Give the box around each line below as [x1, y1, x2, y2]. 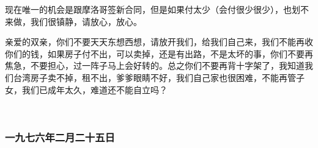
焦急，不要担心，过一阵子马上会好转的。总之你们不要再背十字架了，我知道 [5, 59, 305, 72]
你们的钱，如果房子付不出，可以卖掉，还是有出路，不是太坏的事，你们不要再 [5, 47, 313, 60]
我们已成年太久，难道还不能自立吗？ [21, 83, 168, 96]
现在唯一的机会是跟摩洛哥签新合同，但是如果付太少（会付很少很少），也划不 [5, 3, 309, 15]
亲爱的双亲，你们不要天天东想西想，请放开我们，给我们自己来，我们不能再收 [5, 35, 313, 48]
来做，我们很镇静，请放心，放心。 [5, 15, 142, 27]
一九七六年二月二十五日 [5, 129, 115, 144]
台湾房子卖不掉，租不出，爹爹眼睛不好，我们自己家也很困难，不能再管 [13, 71, 296, 83]
